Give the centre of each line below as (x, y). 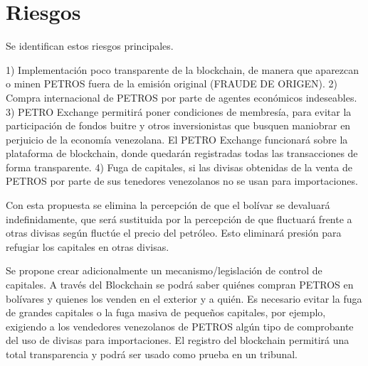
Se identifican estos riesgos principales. (90, 46)
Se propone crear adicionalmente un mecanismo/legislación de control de (164, 270)
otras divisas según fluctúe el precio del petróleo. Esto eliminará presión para (174, 233)
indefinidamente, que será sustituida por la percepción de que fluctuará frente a (179, 219)
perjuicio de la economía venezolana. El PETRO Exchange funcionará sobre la (177, 139)
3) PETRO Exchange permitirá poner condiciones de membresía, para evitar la (179, 111)
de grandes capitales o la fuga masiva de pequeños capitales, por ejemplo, (166, 312)
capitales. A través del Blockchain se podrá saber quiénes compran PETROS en (180, 285)
